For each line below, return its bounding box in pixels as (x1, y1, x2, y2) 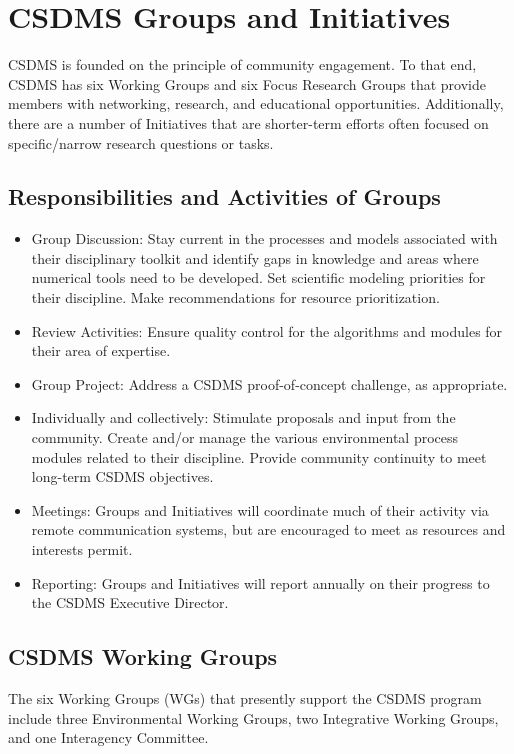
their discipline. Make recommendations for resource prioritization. (31, 287, 440, 308)
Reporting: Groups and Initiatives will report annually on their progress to (31, 572, 490, 593)
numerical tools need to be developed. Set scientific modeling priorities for (31, 267, 486, 288)
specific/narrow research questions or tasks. (8, 132, 274, 153)
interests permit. (31, 539, 133, 560)
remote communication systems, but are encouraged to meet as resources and (31, 519, 506, 540)
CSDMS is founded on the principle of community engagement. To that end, (8, 54, 477, 75)
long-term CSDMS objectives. (31, 466, 214, 487)
